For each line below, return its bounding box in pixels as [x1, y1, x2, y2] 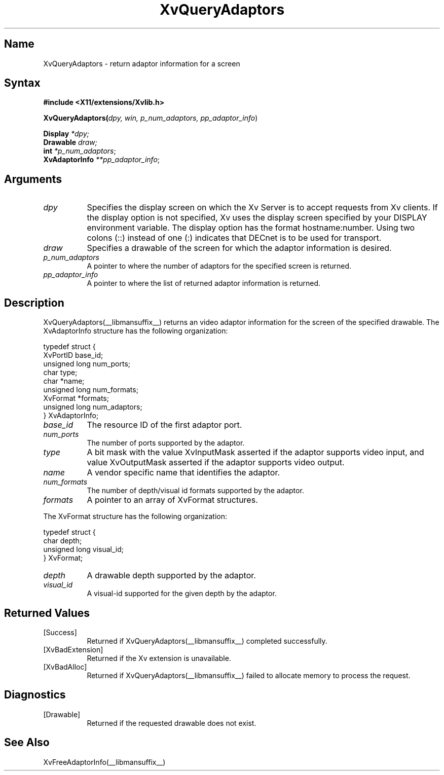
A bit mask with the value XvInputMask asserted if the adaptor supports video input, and [87, 447, 424, 458]
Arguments [4, 172, 62, 186]
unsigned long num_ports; [43, 359, 131, 368]
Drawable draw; [43, 138, 97, 147]
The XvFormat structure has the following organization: [43, 512, 228, 521]
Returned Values [4, 606, 90, 619]
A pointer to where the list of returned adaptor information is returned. [87, 279, 321, 288]
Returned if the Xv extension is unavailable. [87, 653, 231, 662]
